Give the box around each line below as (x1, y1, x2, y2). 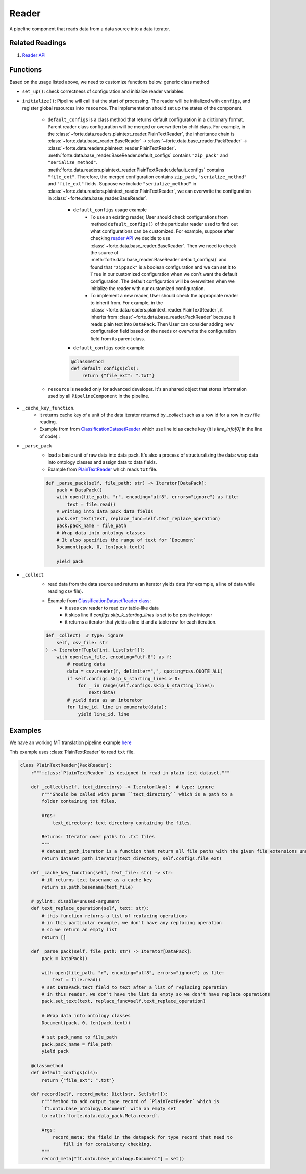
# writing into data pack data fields (56, 509, 154, 514)
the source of (90, 249, 119, 255)
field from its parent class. (90, 335, 145, 342)
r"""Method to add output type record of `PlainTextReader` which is (41, 1098, 219, 1104)
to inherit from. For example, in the (90, 299, 163, 306)
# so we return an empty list (41, 927, 117, 933)
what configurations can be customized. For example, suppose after (90, 228, 234, 234)
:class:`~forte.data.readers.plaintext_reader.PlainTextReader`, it (90, 307, 223, 313)
